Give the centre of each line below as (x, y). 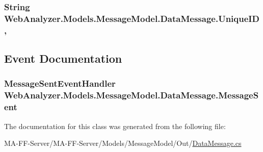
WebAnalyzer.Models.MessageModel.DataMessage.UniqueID (132, 18)
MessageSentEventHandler (60, 83)
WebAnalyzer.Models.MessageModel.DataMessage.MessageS (131, 95)
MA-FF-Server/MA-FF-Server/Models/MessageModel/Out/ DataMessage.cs (123, 143)
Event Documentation (63, 58)
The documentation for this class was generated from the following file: (115, 126)
